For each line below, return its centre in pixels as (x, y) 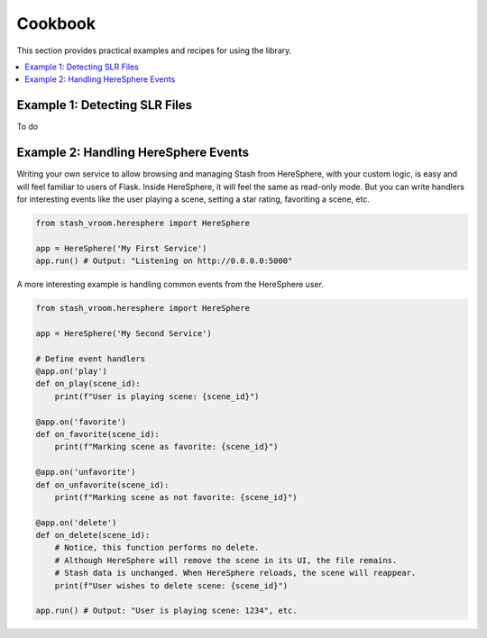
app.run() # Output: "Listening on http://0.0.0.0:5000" (164, 261)
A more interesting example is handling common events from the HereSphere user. (170, 285)
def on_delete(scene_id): (93, 535)
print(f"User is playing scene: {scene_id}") (157, 396)
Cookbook (56, 23)
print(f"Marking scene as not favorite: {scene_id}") (176, 497)
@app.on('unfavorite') (86, 472)
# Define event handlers (91, 359)
